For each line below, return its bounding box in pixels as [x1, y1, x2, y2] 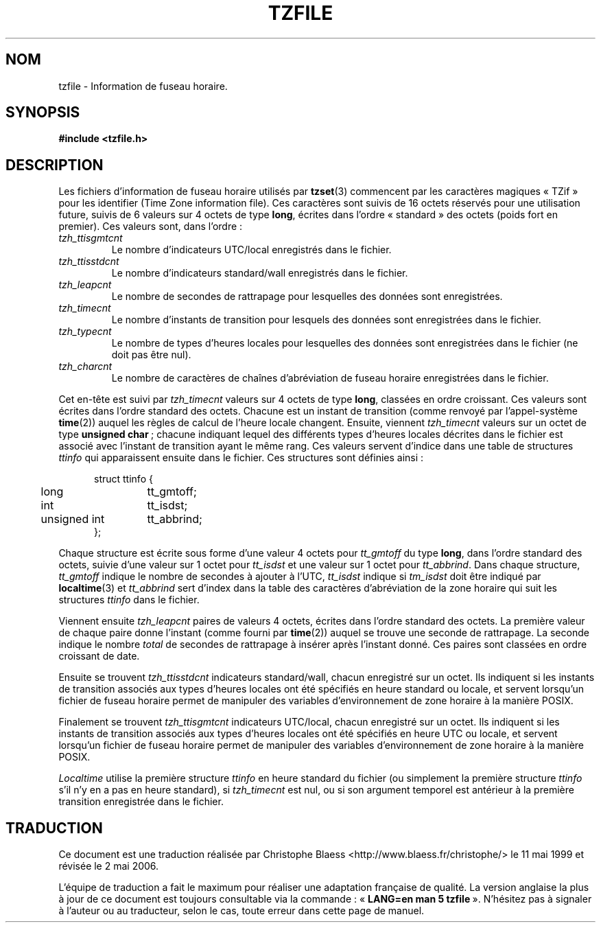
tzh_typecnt [58, 325, 112, 338]
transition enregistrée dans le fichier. [58, 796, 224, 808]
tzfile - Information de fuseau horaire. [58, 80, 228, 92]
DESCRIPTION [5, 156, 104, 174]
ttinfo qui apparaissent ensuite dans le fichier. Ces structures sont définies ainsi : [58, 452, 424, 464]
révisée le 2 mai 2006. [58, 860, 159, 872]
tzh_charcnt [58, 360, 113, 373]
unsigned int [40, 512, 105, 526]
